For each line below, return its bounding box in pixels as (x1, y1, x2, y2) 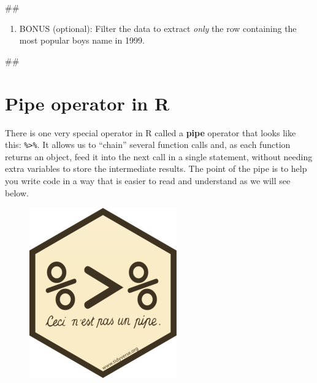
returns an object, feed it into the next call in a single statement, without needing (5, 150, 313, 163)
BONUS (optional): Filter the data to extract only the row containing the (19, 21, 297, 34)
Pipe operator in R (5, 90, 170, 115)
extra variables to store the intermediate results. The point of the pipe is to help (5, 162, 307, 175)
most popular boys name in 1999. (19, 34, 145, 47)
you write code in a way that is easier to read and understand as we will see (5, 174, 291, 187)
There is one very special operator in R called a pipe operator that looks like (5, 126, 296, 139)
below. (5, 186, 29, 199)
